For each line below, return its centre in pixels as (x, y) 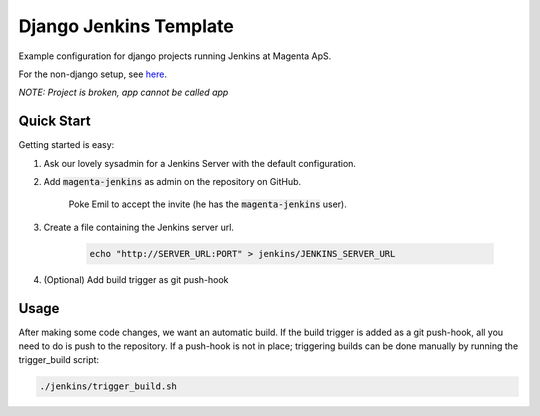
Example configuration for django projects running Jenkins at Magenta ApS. (175, 56)
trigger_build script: (59, 360)
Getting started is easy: (66, 145)
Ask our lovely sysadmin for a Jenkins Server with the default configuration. (200, 163)
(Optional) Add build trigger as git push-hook (136, 279)
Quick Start (54, 121)
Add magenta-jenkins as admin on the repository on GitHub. (172, 182)
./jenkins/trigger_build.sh (108, 386)
